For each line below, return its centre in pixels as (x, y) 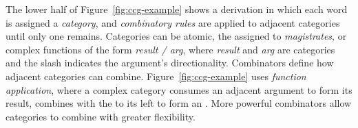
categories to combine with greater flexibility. (101, 116)
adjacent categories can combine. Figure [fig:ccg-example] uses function (156, 76)
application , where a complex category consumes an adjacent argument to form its (179, 89)
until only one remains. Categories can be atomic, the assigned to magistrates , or (176, 36)
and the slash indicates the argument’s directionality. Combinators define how (170, 63)
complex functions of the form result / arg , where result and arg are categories (170, 49)
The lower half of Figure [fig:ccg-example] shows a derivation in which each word (177, 9)
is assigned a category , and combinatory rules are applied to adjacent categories (173, 22)
